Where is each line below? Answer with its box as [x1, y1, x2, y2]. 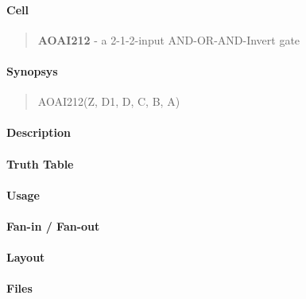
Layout [6, 249, 45, 266]
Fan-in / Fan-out [6, 217, 100, 234]
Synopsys [6, 62, 58, 79]
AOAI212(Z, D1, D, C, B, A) [37, 93, 180, 110]
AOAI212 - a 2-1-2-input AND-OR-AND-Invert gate [37, 31, 300, 48]
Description [6, 124, 72, 141]
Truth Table [6, 155, 74, 172]
